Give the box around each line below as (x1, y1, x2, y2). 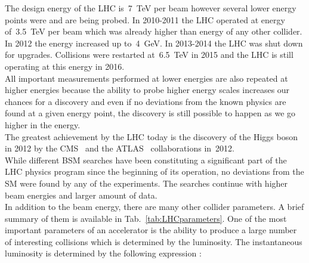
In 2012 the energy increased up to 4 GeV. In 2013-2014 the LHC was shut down (5, 36, 303, 49)
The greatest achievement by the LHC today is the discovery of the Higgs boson (5, 130, 298, 143)
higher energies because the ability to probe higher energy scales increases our (5, 83, 290, 96)
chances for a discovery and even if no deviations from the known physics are (5, 95, 286, 107)
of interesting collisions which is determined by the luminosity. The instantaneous (5, 235, 302, 247)
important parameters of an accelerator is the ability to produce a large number (5, 224, 297, 236)
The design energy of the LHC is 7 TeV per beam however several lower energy (5, 2, 296, 14)
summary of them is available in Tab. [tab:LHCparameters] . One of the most (5, 212, 287, 224)
